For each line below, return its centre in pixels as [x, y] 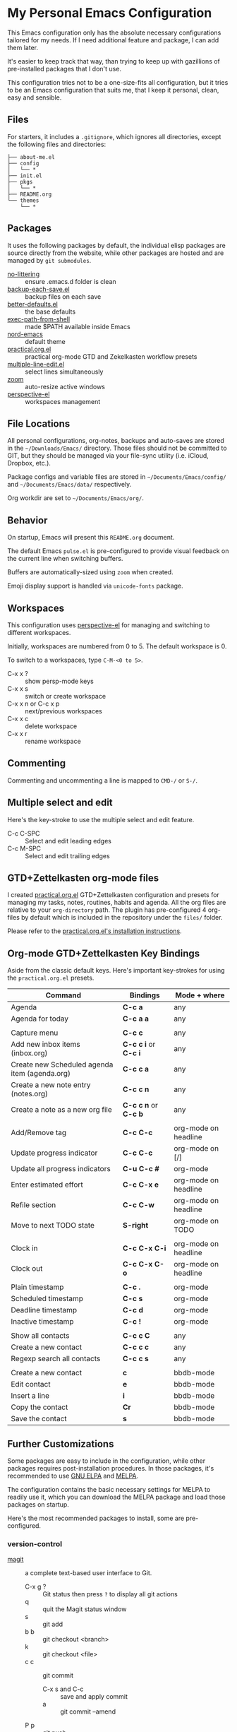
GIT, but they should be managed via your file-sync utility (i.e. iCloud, [108, 456]
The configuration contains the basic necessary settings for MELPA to [109, 1490]
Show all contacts [40, 1336]
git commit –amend [88, 1712]
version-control [35, 1543]
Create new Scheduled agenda [62, 1064]
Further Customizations [61, 1443]
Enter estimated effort [47, 1185]
